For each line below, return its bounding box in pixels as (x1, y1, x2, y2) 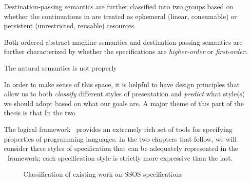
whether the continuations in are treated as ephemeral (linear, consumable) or (4, 11, 237, 21)
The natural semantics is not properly (4, 62, 117, 73)
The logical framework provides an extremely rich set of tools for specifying (4, 124, 232, 134)
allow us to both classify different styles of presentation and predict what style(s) (4, 89, 245, 99)
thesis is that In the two (4, 108, 76, 118)
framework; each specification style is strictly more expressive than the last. (7, 152, 233, 163)
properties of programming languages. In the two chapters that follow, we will (4, 133, 236, 144)
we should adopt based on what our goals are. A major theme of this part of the (4, 98, 244, 108)
